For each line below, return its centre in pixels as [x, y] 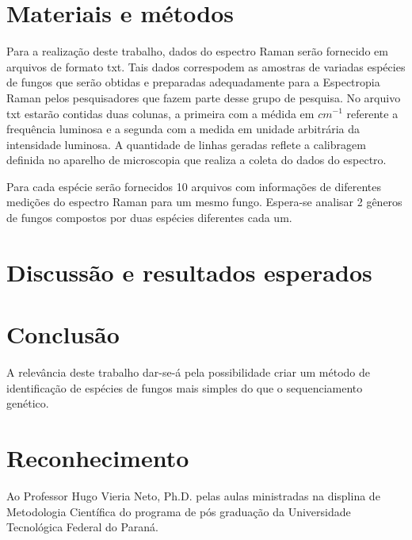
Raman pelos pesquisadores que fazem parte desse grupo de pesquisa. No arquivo [204, 97]
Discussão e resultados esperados [189, 272]
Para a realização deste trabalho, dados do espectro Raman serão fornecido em [197, 51]
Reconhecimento [98, 458]
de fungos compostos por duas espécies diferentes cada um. [149, 218]
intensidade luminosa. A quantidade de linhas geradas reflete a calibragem [186, 144]
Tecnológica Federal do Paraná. [82, 527]
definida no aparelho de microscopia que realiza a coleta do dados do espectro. [196, 160]
